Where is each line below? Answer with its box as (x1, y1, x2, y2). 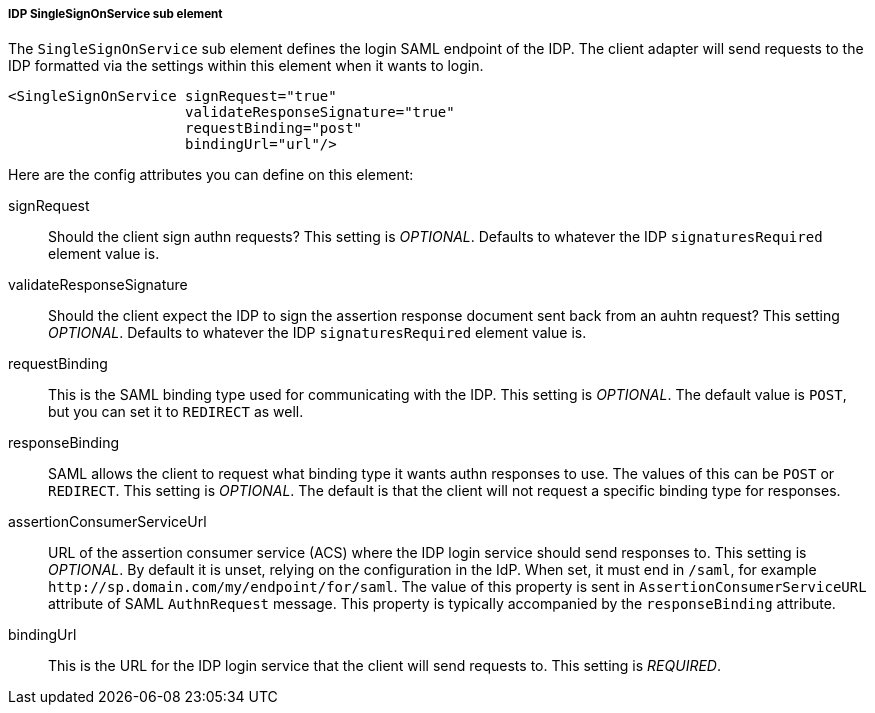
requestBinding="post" (185, 120, 363, 137)
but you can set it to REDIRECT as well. (48, 403, 304, 421)
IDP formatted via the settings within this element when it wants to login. (8, 57, 484, 75)
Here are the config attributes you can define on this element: (8, 166, 414, 184)
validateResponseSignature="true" (185, 104, 455, 121)
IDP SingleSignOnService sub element (8, 7, 223, 21)
